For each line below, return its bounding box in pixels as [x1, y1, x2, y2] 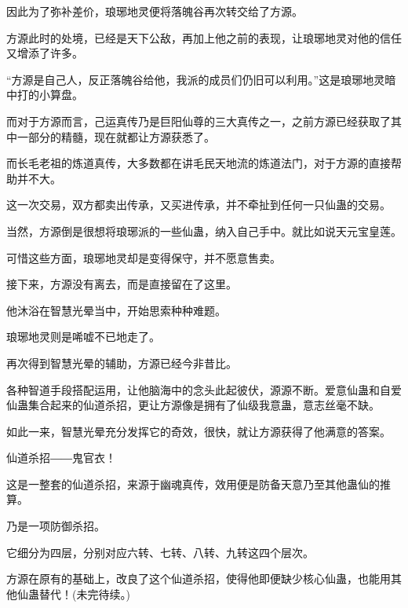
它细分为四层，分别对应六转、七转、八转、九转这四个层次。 [6, 544, 314, 560]
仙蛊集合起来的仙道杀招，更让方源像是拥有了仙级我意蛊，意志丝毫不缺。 [6, 397, 380, 413]
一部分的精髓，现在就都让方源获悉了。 [16, 128, 215, 145]
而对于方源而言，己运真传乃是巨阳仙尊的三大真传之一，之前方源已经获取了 [6, 112, 391, 129]
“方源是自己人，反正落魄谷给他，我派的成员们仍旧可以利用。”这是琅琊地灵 [6, 71, 385, 87]
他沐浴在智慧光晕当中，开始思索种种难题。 [6, 302, 226, 318]
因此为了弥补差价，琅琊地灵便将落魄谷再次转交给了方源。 [6, 3, 303, 19]
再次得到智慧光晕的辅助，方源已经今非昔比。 [6, 354, 237, 371]
